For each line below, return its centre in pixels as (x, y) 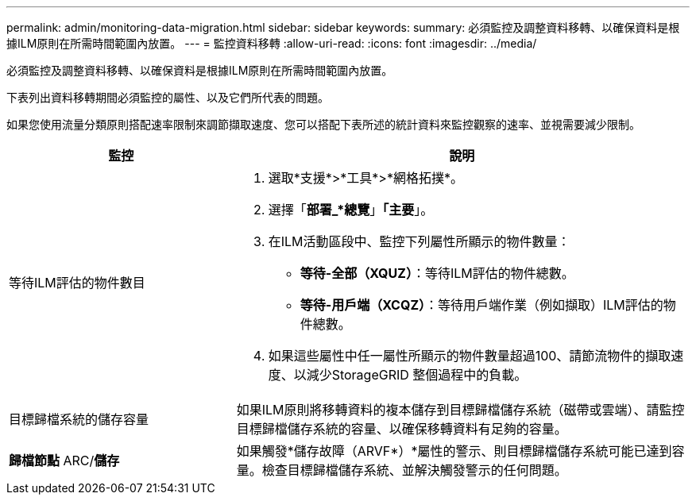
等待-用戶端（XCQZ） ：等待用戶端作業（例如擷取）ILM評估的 (481, 305)
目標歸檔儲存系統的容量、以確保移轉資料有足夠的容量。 (402, 429)
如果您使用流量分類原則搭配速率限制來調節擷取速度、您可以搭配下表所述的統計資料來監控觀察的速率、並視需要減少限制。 (323, 124)
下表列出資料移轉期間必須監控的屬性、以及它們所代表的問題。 (168, 97)
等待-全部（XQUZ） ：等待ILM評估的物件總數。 (437, 273)
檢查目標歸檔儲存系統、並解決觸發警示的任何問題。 (414, 470)
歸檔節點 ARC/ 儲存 (64, 461)
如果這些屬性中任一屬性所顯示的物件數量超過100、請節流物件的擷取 (470, 356)
